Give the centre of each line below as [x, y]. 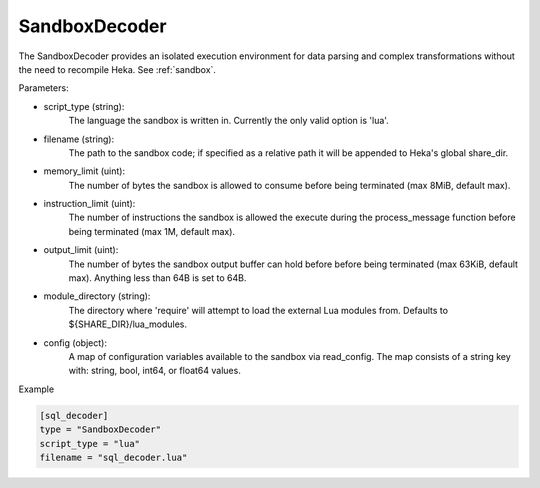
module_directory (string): [97, 296]
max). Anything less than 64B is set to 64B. [157, 278]
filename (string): [79, 139]
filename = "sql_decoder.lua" [113, 457]
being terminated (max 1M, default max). [151, 231]
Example [36, 389]
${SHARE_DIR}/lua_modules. [128, 324]
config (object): [75, 342]
